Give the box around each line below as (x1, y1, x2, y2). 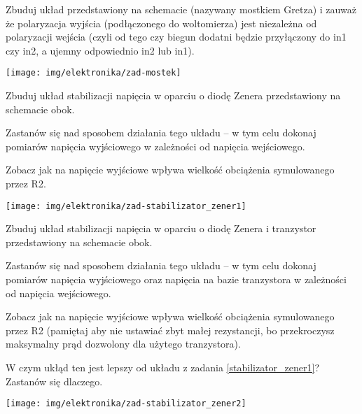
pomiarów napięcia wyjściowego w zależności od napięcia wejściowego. (6, 138, 305, 153)
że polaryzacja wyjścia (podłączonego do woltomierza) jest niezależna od (6, 15, 317, 30)
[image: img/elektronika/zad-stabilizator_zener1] (6, 201, 246, 211)
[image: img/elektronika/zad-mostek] (6, 68, 181, 78)
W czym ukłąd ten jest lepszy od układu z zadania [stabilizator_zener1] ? (6, 360, 319, 374)
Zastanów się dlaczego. (6, 373, 103, 388)
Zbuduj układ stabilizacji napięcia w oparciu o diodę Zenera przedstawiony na (6, 88, 341, 103)
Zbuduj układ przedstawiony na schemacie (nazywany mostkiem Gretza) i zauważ (6, 2, 356, 16)
